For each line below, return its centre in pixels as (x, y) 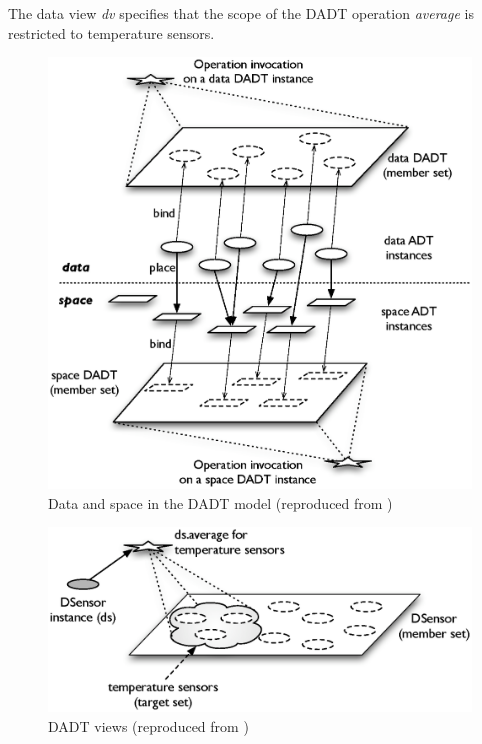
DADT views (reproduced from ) (148, 725)
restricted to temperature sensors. (111, 32)
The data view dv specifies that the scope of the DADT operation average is (241, 13)
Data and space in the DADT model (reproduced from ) (220, 502)
